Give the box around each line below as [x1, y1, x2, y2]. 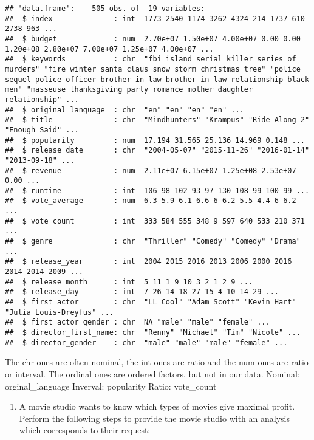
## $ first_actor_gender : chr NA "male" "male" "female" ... [5, 318, 270, 327]
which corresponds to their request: [19, 424, 151, 436]
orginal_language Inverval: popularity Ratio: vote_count [5, 379, 217, 392]
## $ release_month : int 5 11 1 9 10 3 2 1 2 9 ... [5, 277, 253, 286]
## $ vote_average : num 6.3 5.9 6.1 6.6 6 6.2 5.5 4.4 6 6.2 [5, 196, 296, 205]
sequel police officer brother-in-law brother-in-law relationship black [5, 75, 310, 84]
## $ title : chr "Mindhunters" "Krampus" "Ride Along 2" [5, 115, 310, 125]
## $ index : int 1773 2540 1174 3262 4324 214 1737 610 [5, 14, 305, 23]
